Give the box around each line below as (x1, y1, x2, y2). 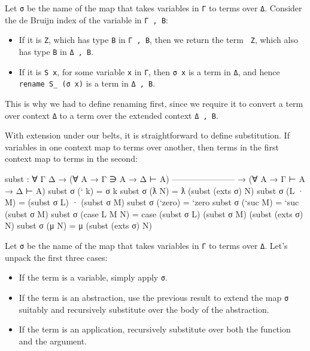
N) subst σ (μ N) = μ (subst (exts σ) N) (5, 219, 152, 232)
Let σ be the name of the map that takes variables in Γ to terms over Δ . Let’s (5, 239, 288, 251)
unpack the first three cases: (5, 251, 108, 263)
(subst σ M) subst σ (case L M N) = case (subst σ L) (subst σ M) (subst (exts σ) (5, 207, 303, 220)
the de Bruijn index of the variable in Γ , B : (5, 13, 168, 26)
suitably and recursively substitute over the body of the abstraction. (19, 303, 269, 315)
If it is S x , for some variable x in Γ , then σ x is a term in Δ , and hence (19, 65, 280, 78)
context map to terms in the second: (5, 152, 138, 165)
